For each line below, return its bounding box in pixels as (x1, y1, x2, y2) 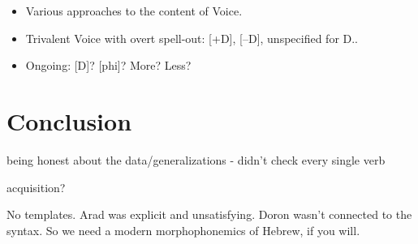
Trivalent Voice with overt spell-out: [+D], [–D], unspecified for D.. (25, 29, 359, 46)
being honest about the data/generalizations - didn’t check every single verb (6, 151, 386, 168)
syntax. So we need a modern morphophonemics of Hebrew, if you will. (6, 221, 360, 238)
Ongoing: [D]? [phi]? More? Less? (25, 57, 192, 74)
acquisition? (6, 178, 66, 195)
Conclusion (6, 104, 132, 137)
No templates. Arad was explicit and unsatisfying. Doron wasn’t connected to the (6, 206, 412, 223)
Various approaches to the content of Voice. (25, 2, 243, 19)
